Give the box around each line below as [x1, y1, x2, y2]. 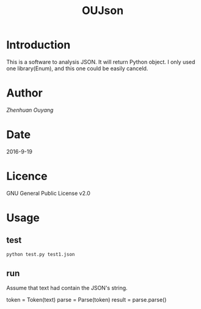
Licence [6, 169, 48, 183]
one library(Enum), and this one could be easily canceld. [6, 65, 148, 72]
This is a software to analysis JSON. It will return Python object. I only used [6, 58, 196, 65]
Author [6, 86, 43, 100]
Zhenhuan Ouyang [6, 106, 54, 114]
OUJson [81, 4, 124, 18]
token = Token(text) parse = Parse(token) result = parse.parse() [6, 296, 167, 304]
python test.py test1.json [6, 251, 75, 257]
